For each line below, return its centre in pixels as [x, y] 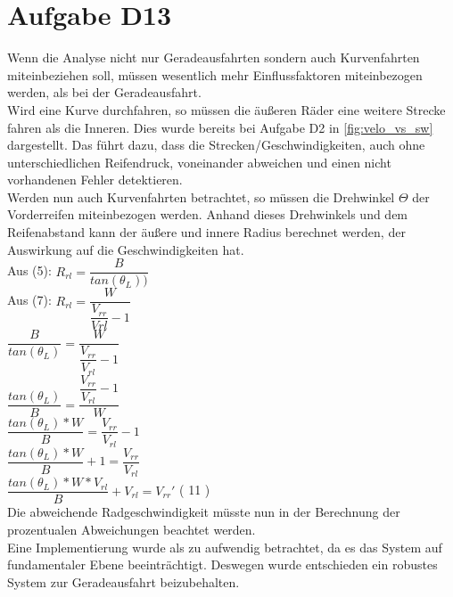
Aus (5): [29, 270]
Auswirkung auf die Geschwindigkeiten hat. [126, 249]
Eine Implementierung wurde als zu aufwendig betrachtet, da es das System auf [225, 547]
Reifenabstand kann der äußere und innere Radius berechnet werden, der [206, 232]
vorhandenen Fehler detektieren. [95, 180]
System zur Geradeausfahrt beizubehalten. [124, 581]
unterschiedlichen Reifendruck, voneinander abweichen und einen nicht [199, 162]
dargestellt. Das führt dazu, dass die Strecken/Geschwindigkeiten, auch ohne [216, 145]
